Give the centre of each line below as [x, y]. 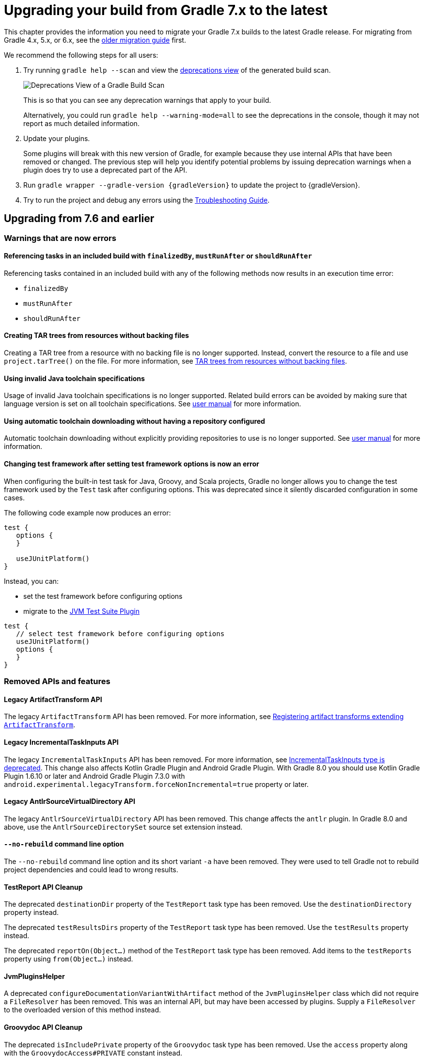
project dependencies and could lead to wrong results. [91, 869]
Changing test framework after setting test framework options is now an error [132, 464]
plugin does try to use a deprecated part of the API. [105, 170]
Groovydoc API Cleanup [43, 1027]
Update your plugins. [57, 138]
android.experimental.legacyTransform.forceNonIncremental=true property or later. [156, 784]
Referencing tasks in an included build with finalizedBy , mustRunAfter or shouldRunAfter [158, 256]
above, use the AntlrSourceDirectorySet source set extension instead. [123, 827]
